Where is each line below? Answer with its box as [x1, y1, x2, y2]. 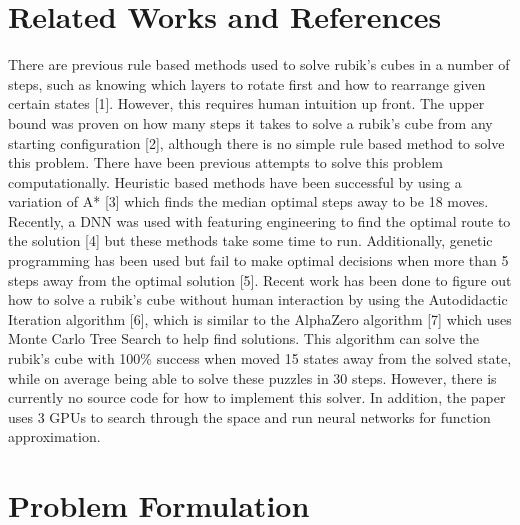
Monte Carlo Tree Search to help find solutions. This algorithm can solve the [8, 328, 480, 349]
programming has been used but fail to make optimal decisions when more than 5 [8, 250, 509, 271]
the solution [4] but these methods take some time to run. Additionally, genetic [8, 230, 493, 251]
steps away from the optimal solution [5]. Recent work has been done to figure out [8, 269, 512, 290]
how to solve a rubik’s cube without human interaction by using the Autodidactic [8, 289, 508, 310]
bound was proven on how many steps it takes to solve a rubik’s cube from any [8, 112, 493, 133]
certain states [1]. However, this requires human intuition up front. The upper [8, 93, 485, 114]
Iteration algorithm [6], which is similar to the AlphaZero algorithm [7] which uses [8, 308, 512, 329]
